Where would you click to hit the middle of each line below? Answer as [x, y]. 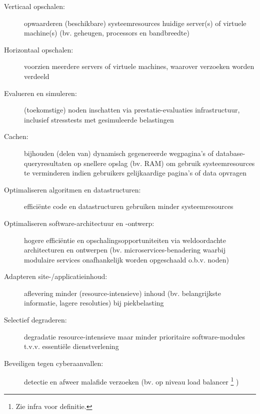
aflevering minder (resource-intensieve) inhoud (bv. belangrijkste [123, 293]
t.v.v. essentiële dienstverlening [71, 346]
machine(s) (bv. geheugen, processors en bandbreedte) [107, 33]
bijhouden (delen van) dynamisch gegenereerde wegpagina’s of [119, 153]
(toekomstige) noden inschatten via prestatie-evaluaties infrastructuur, [132, 110]
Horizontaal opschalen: [39, 49]
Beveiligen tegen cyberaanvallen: [54, 363]
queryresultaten [48, 163]
